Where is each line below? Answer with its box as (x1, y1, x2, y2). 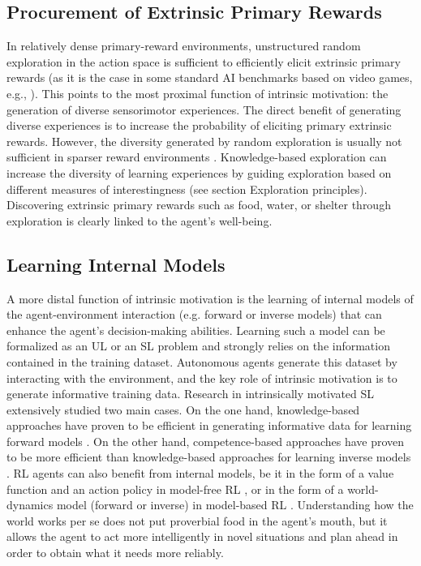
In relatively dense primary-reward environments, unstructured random (6, 37, 361, 54)
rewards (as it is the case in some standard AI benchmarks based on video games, (6, 69, 413, 86)
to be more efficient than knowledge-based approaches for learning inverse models (6, 448, 411, 465)
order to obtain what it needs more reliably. (6, 544, 224, 561)
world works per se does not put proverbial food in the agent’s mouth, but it (6, 512, 388, 529)
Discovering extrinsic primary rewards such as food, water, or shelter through (6, 196, 391, 213)
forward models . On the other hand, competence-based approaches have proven (6, 432, 405, 449)
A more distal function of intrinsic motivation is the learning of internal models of (6, 289, 414, 307)
